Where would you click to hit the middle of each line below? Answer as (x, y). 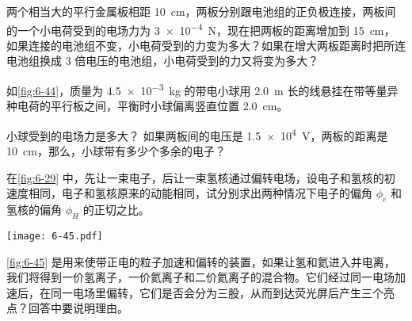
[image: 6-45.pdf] (55, 236)
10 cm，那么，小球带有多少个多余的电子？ (116, 151)
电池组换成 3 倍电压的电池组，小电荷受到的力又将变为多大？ (163, 61)
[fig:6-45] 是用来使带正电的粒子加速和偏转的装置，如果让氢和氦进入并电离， (201, 261)
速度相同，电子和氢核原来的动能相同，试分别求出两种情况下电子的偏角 (189, 193)
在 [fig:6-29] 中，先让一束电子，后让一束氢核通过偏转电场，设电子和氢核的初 (201, 177)
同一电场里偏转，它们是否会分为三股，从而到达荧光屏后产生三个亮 (222, 292)
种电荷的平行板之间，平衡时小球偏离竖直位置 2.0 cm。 (147, 106)
